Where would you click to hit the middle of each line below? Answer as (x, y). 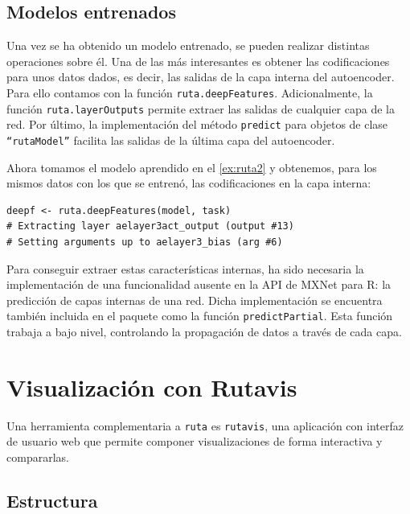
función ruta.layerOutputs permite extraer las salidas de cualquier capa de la (201, 108)
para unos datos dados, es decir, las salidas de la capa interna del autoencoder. (201, 77)
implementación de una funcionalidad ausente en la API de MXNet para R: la (199, 284)
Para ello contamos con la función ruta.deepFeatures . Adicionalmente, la (190, 92)
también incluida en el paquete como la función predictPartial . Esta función (200, 316)
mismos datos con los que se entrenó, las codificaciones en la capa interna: (189, 183)
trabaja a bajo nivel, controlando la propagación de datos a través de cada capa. (204, 332)
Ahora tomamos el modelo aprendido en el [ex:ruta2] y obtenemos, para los (192, 167)
